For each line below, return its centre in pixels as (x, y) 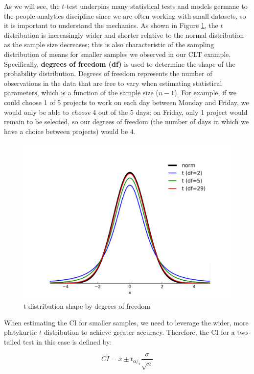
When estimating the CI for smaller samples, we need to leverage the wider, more (126, 322)
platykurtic (21, 332)
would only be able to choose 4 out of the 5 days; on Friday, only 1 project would (126, 112)
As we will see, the (32, 6)
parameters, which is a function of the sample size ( (81, 93)
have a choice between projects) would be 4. (70, 131)
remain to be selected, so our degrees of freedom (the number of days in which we (127, 121)
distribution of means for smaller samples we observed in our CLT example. (117, 54)
